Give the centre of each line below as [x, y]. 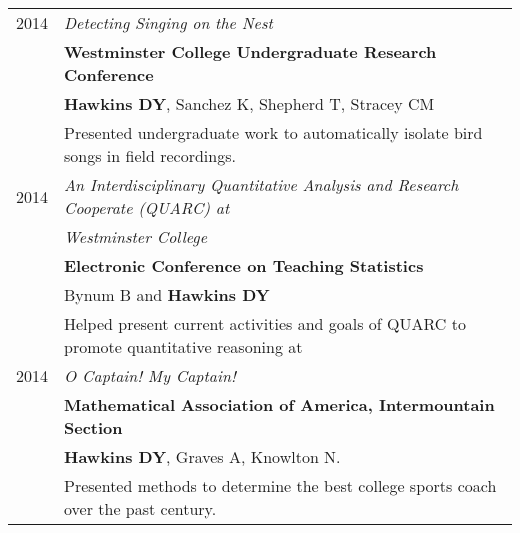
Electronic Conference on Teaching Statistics [244, 265]
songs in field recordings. [150, 155]
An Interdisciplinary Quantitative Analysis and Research [261, 184]
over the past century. [140, 508]
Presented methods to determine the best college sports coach [280, 485]
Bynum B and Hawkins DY [167, 294]
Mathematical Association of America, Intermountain [279, 404]
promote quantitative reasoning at [183, 346]
